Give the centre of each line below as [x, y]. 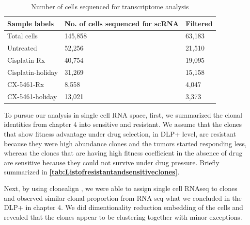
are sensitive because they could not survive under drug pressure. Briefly [112, 162]
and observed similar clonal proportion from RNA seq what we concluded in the [123, 198]
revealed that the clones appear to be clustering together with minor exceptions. [123, 216]
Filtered [199, 23]
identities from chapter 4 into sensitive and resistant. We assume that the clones [123, 124]
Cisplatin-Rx [26, 60]
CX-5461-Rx [26, 84]
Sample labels [31, 23]
